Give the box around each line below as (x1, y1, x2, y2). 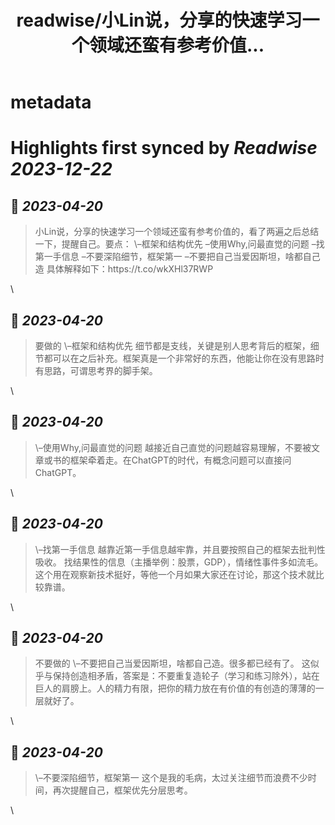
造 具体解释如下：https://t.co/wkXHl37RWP (34, 263, 214, 275)
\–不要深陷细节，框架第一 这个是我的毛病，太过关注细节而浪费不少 (34, 772, 308, 784)
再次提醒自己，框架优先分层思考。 (52, 784, 193, 796)
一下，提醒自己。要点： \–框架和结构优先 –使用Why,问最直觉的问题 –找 (34, 238, 325, 250)
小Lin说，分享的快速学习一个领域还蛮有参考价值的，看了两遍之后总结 (34, 226, 320, 238)
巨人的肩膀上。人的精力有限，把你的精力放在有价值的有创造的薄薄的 (34, 682, 316, 695)
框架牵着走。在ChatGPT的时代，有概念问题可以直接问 (69, 454, 292, 466)
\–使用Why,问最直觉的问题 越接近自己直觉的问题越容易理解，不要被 (34, 441, 312, 453)
